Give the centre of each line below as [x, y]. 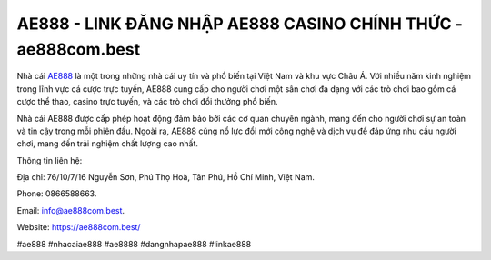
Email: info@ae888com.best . [71, 210]
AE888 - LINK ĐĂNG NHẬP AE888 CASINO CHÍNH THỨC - [240, 24]
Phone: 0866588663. [57, 194]
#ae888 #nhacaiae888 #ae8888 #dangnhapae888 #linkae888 [134, 244]
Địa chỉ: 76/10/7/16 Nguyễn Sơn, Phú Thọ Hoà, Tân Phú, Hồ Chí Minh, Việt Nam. [166, 177]
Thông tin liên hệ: [50, 160]
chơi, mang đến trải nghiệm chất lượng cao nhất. [108, 144]
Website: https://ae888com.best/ [79, 227]
